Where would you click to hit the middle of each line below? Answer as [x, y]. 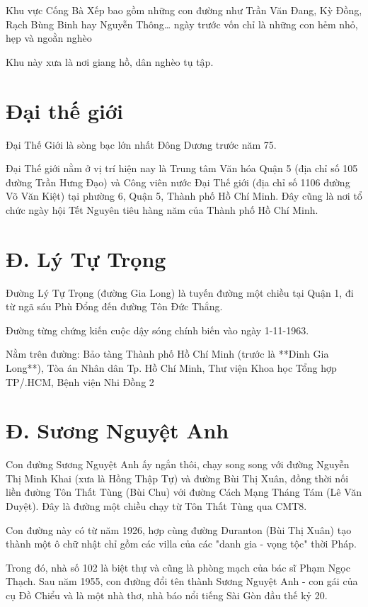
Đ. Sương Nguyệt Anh [117, 430]
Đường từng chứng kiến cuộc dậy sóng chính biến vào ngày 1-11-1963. [157, 330]
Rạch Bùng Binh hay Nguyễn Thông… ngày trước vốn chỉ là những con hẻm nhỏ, [182, 24]
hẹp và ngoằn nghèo [49, 38]
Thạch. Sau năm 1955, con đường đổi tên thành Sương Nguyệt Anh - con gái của [182, 581]
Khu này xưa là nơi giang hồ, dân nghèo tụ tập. [110, 61]
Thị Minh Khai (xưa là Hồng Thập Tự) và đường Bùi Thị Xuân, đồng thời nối [177, 478]
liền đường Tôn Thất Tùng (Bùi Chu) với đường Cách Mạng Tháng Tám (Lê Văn [184, 492]
